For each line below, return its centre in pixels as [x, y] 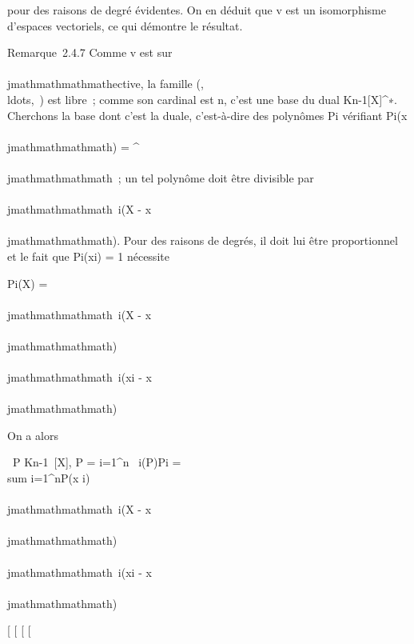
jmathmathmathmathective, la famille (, [105, 84]
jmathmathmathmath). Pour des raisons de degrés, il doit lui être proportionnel [203, 240]
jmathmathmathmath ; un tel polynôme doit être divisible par [161, 177]
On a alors [33, 435]
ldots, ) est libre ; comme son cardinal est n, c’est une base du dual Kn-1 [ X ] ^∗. [202, 99]
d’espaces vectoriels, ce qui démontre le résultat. [125, 25]
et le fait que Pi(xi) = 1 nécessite [88, 256]
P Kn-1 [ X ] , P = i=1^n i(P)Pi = [97, 462]
